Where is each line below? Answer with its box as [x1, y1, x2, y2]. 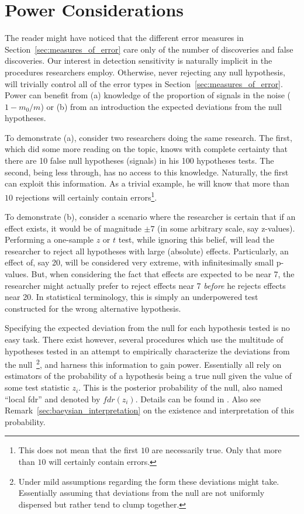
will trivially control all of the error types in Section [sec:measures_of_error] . [5, 77, 283, 89]
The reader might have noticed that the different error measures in [5, 32, 244, 44]
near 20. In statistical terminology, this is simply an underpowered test [5, 291, 258, 303]
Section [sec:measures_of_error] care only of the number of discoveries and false [5, 43, 293, 55]
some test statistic [5, 381, 70, 394]
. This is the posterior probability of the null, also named [78, 381, 283, 394]
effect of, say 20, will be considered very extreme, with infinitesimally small [5, 256, 274, 268]
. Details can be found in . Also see [135, 392, 261, 405]
